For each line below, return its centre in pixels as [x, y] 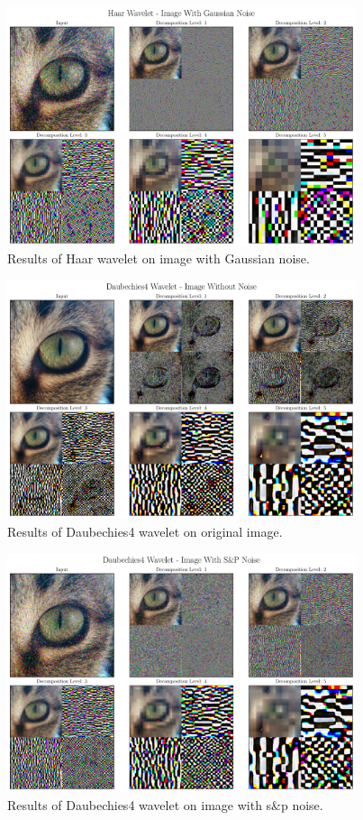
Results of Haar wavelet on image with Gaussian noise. [159, 258]
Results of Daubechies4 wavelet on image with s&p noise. [165, 804]
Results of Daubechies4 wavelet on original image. [145, 531]
